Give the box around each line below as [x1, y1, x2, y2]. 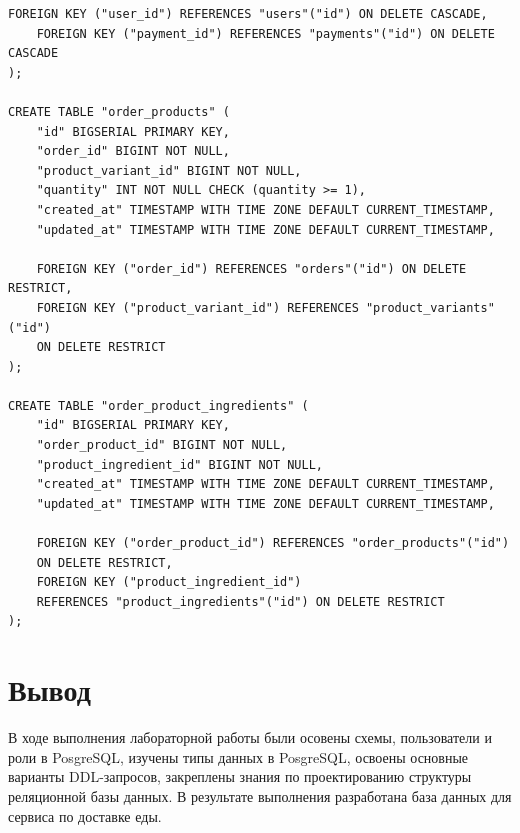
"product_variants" [365, 300, 495, 315]
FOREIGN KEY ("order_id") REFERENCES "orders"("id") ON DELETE [36, 261, 467, 276]
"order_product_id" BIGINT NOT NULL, [36, 438, 288, 453]
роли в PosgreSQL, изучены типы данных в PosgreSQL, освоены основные [8, 746, 469, 767]
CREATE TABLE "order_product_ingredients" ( [8, 398, 309, 413]
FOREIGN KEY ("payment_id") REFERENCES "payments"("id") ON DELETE [36, 26, 495, 41]
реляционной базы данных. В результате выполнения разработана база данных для [8, 785, 512, 806]
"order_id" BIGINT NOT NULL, [36, 144, 230, 159]
